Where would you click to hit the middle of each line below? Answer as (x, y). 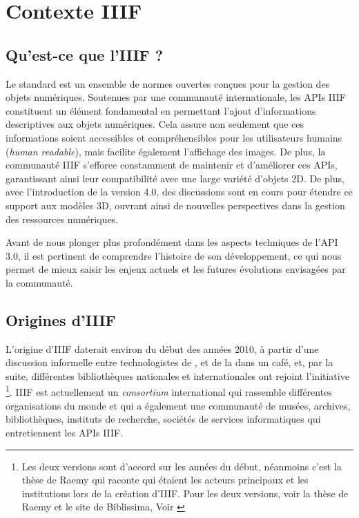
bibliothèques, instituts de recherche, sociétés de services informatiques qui (163, 419)
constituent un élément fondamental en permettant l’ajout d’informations (161, 110)
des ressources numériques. (62, 219)
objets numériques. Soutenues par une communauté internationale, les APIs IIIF (176, 97)
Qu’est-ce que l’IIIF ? (85, 54)
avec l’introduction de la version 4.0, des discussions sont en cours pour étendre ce (179, 192)
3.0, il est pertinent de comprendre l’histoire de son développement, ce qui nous (174, 255)
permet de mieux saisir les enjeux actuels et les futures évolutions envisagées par (176, 269)
